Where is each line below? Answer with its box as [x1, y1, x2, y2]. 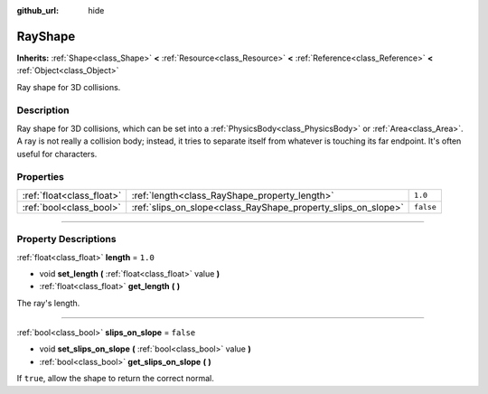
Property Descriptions [16, 233, 117, 246]
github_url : [16, 5, 59, 15]
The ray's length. [16, 297, 80, 308]
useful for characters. [16, 148, 98, 159]
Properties [16, 171, 65, 183]
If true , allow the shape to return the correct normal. [16, 373, 214, 384]
